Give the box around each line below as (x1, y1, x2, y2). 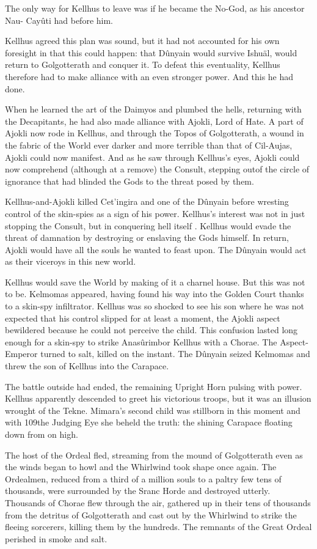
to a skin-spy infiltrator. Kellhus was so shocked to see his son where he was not (5, 300, 305, 312)
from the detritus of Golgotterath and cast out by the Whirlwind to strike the (5, 508, 297, 521)
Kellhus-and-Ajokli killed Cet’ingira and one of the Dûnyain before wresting (5, 195, 289, 208)
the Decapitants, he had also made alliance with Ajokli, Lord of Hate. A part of (5, 114, 304, 127)
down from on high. (5, 428, 78, 440)
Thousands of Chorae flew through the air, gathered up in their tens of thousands (5, 496, 311, 509)
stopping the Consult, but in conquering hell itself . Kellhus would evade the (5, 219, 291, 232)
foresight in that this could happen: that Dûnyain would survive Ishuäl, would (5, 46, 297, 59)
